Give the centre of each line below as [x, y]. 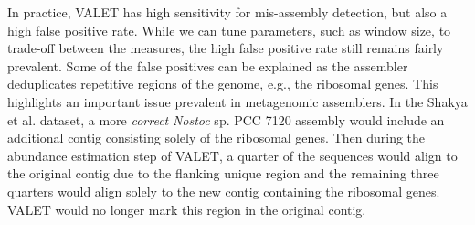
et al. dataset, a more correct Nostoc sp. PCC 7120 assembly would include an [226, 119]
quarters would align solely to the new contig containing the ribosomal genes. [224, 191]
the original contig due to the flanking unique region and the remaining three [223, 173]
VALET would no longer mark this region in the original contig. [187, 209]
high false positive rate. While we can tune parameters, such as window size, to [229, 30]
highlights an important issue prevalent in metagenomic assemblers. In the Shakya [237, 101]
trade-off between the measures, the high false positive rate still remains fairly [226, 48]
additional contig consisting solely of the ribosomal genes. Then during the [216, 138]
